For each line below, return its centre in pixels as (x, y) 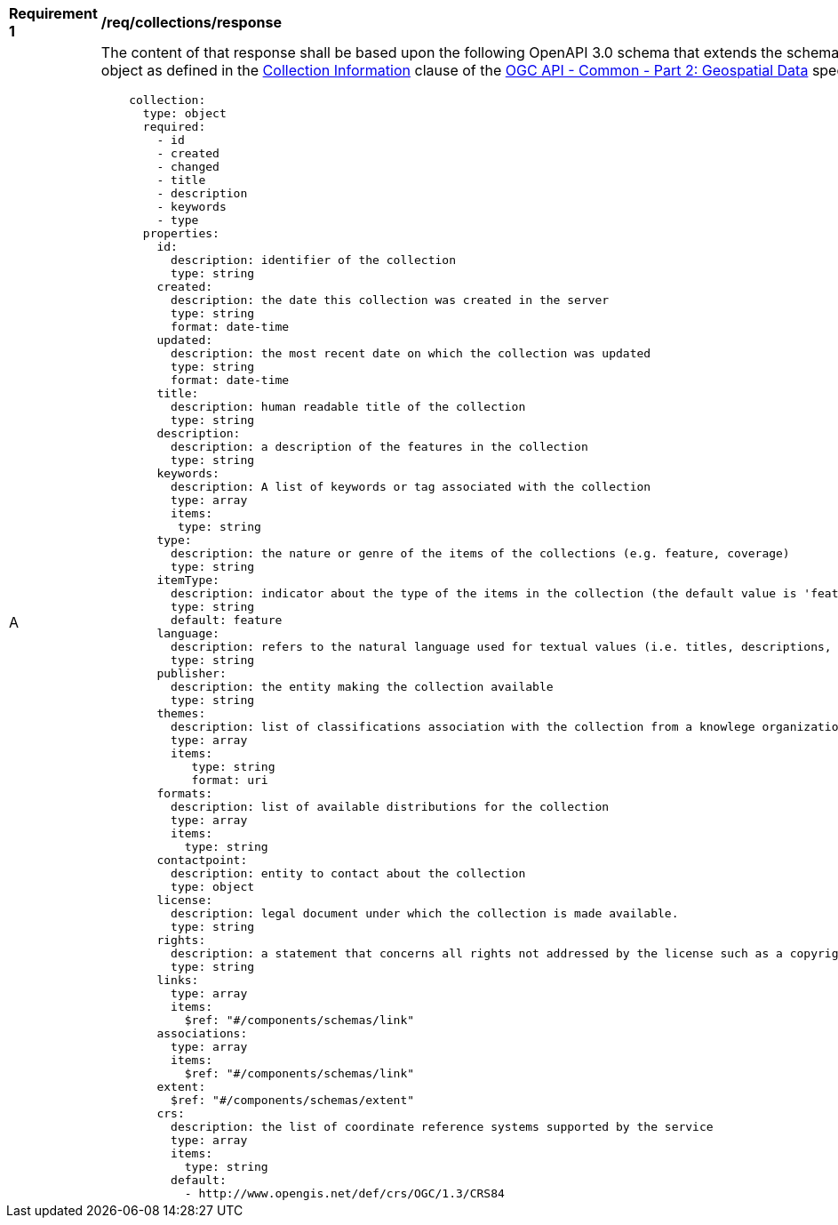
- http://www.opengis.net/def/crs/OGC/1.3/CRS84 (344, 1193)
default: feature (227, 620)
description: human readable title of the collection (348, 407)
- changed (188, 167)
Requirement (53, 13)
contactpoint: (202, 860)
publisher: (192, 673)
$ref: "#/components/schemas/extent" (293, 1100)
